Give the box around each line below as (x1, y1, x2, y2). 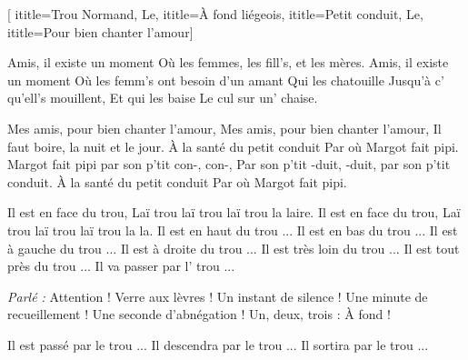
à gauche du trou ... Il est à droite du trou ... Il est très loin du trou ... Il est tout (7, 238, 460, 257)
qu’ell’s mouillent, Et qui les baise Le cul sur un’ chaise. (7, 88, 318, 107)
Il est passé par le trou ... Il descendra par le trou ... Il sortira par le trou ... (7, 335, 429, 354)
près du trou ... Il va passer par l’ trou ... (7, 256, 235, 275)
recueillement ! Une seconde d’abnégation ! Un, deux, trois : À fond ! (7, 305, 391, 324)
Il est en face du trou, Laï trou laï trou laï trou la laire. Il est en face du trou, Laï (7, 203, 461, 222)
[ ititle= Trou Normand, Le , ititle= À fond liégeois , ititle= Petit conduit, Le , (7, 5, 423, 23)
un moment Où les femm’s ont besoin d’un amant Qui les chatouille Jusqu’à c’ (7, 70, 444, 89)
